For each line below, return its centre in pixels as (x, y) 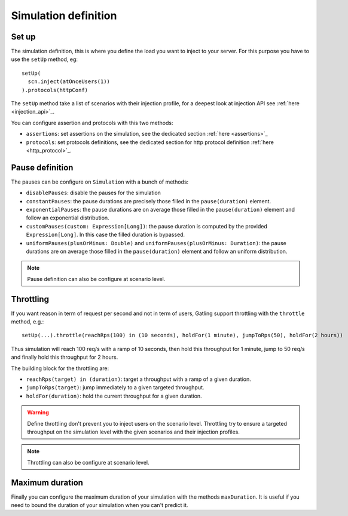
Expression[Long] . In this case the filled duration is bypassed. (106, 235)
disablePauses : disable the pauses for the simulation (94, 193)
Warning (38, 413)
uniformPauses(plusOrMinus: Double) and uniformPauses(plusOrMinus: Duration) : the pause (156, 243)
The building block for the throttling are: (60, 368)
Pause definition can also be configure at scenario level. (96, 279)
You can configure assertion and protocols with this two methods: (92, 123)
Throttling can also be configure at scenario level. (88, 462)
